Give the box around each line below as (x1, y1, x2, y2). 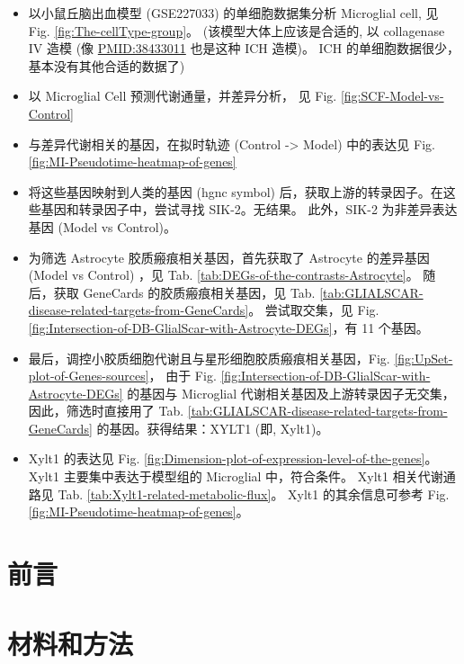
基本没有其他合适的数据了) (28, 56, 185, 75)
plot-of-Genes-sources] (28, 366, 149, 385)
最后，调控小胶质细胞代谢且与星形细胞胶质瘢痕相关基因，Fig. (28, 348, 390, 367)
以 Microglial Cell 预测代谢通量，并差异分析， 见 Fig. (28, 86, 337, 105)
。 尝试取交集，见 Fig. (248, 301, 379, 319)
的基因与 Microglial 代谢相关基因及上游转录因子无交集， (127, 383, 455, 402)
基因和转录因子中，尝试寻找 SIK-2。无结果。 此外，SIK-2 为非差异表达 (40, 200, 458, 219)
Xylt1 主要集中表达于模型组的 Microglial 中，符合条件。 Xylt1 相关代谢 (28, 467, 443, 486)
